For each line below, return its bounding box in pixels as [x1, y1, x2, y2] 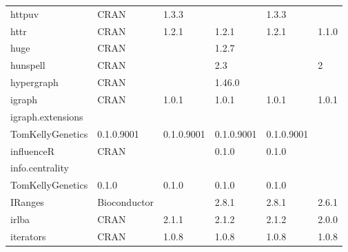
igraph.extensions [10, 109, 83, 123]
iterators [10, 229, 46, 243]
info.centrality [10, 160, 69, 175]
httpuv [10, 6, 39, 21]
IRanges [10, 195, 44, 209]
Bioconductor [97, 195, 154, 209]
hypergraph [10, 75, 59, 90]
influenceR [10, 143, 54, 158]
